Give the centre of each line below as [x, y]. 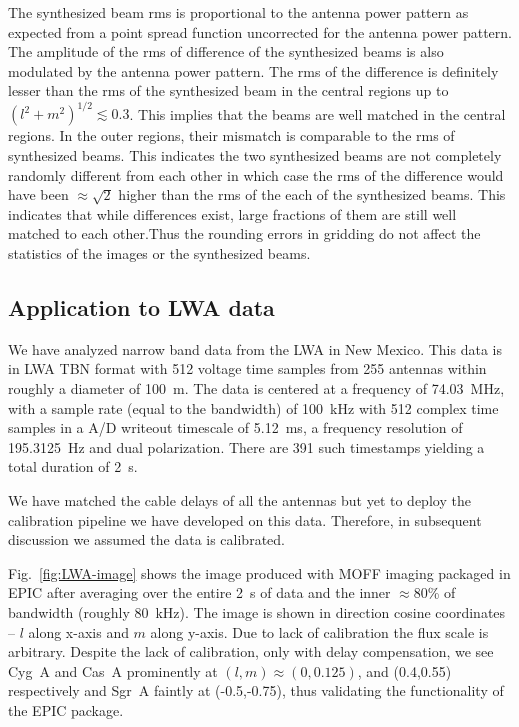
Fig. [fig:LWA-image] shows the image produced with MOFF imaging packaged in [259, 572]
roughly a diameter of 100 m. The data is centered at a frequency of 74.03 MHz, [256, 388]
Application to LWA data [141, 307]
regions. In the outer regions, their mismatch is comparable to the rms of [231, 135]
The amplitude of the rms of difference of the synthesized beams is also [226, 51]
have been [38, 194]
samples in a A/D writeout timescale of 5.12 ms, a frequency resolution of [235, 427]
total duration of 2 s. [73, 466]
